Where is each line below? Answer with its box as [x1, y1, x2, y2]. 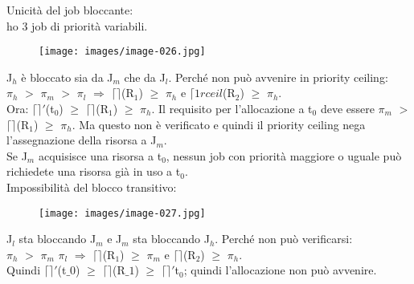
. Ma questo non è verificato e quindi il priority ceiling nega [72, 116, 366, 132]
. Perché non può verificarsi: [215, 230, 353, 247]
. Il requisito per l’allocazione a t [151, 100, 313, 117]
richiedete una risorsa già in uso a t [6, 163, 181, 180]
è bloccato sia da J [21, 68, 113, 85]
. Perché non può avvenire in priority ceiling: [168, 68, 388, 85]
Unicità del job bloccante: [6, 2, 133, 18]
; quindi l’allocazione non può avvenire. [183, 262, 377, 278]
